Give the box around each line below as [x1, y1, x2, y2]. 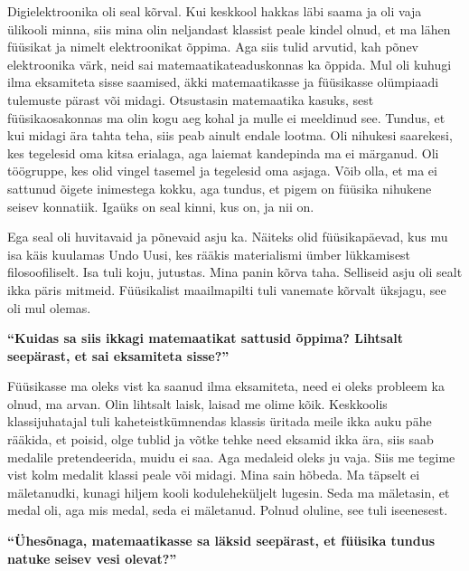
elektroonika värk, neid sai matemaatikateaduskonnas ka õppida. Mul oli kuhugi [7, 54, 452, 73]
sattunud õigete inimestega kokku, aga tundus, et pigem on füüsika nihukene [7, 178, 432, 197]
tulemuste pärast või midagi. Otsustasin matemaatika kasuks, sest [7, 90, 374, 109]
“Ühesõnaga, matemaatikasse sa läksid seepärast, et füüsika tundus [7, 531, 435, 550]
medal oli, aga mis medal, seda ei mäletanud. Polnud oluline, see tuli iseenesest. [7, 500, 448, 519]
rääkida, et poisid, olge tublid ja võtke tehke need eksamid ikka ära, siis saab [7, 430, 434, 449]
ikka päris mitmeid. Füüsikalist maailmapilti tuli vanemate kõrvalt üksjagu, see [7, 280, 446, 299]
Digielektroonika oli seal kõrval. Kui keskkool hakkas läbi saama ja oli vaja [7, 2, 422, 20]
